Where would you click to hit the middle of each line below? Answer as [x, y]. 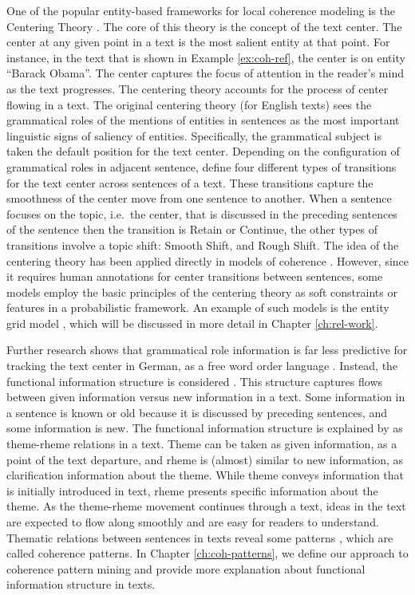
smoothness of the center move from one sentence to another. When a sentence [199, 198]
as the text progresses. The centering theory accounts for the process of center [198, 88]
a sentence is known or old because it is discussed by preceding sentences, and [197, 412]
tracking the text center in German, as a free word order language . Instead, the [202, 366]
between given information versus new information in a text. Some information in [206, 397]
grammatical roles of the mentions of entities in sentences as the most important [203, 120]
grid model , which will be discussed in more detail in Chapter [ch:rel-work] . [192, 323]
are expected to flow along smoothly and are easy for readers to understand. [193, 522]
